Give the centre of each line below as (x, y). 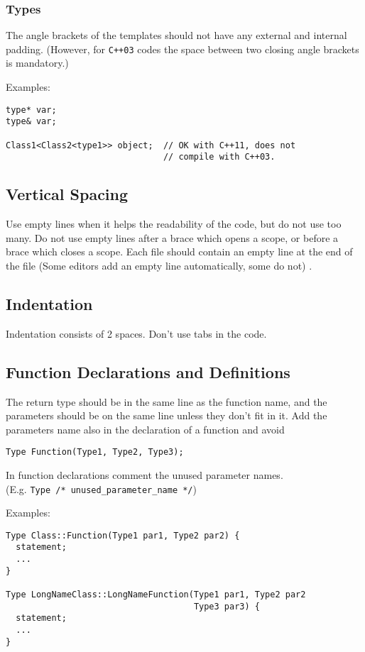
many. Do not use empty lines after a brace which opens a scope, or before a (172, 237)
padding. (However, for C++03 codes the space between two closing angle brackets (182, 49)
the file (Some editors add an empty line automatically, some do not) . (159, 265)
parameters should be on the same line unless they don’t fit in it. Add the (167, 415)
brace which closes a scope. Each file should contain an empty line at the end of (179, 252)
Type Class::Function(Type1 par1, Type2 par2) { (123, 535)
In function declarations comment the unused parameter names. (145, 474)
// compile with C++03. (219, 157)
